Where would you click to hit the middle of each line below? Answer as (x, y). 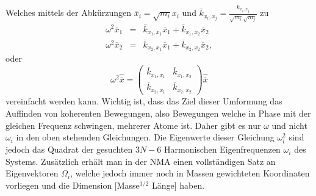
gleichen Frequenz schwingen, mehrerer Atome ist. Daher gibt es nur (133, 125)
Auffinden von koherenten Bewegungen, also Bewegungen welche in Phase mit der (158, 113)
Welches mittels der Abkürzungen (68, 13)
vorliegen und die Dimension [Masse (73, 185)
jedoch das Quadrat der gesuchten (69, 149)
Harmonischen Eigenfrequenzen (222, 149)
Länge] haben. (178, 185)
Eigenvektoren (32, 173)
